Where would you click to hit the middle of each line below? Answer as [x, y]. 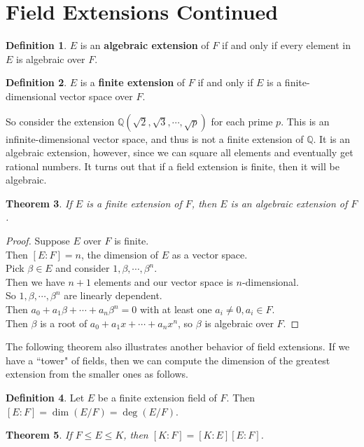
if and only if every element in [286, 45]
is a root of [64, 323]
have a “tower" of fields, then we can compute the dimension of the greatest [168, 360]
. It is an [332, 138]
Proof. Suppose [38, 241]
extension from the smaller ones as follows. [97, 374]
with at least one [176, 309]
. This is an [305, 121]
